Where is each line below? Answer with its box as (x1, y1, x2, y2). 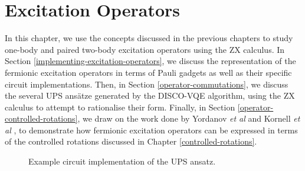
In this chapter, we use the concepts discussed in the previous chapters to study (5, 32, 293, 44)
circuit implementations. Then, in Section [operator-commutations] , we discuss (5, 78, 288, 90)
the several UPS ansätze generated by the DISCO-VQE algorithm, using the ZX (5, 89, 295, 102)
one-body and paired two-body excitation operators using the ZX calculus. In (5, 43, 285, 55)
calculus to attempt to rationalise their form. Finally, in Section (5, 100, 235, 113)
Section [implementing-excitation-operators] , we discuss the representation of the (5, 55, 296, 67)
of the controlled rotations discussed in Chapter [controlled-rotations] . (5, 135, 257, 147)
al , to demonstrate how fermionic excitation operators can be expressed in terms (5, 123, 298, 136)
